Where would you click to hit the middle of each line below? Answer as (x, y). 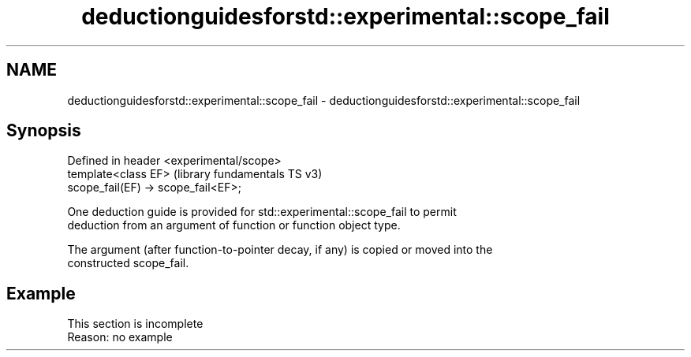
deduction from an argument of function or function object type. (234, 225)
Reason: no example (120, 337)
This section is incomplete (135, 324)
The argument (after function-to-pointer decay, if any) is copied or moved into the (280, 250)
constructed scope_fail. (128, 263)
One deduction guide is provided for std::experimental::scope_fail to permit (262, 212)
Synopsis (44, 131)
